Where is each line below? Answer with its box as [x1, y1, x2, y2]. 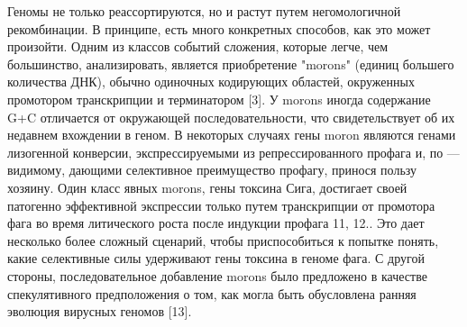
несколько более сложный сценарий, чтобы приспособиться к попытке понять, [7, 231, 439, 250]
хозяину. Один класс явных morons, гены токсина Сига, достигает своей [7, 177, 407, 196]
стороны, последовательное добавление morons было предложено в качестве [7, 266, 427, 285]
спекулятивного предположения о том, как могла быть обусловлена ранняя [7, 284, 417, 303]
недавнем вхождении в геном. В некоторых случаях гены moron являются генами [7, 125, 456, 144]
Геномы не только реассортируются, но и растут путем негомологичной [7, 2, 401, 20]
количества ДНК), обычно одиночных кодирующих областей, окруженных [7, 72, 415, 91]
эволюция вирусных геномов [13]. [7, 302, 192, 321]
